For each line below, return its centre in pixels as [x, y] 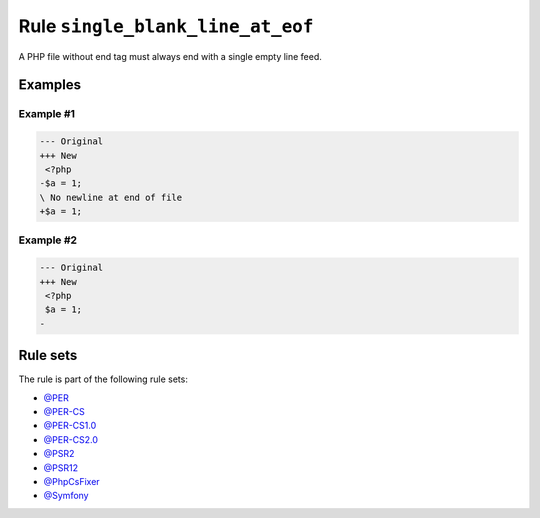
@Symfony [66, 496]
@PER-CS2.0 [71, 439]
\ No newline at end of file [111, 197]
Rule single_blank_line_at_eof [166, 26]
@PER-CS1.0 [70, 426]
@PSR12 [61, 467]
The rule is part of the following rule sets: [103, 379]
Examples [50, 85]
